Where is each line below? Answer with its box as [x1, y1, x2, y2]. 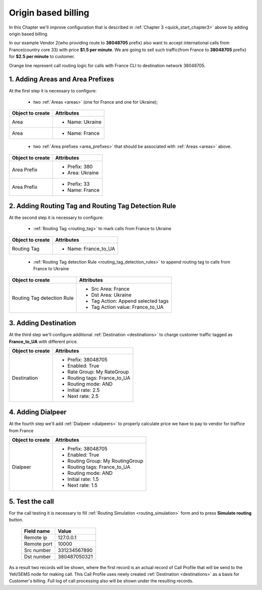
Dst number [24, 553, 51, 560]
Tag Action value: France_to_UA [91, 304, 164, 310]
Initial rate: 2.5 [67, 387, 100, 393]
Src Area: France [91, 285, 130, 292]
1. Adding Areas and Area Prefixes [9, 75, 114, 84]
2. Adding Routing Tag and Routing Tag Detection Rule [9, 202, 177, 210]
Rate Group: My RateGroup [67, 368, 129, 375]
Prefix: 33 [67, 180, 90, 187]
